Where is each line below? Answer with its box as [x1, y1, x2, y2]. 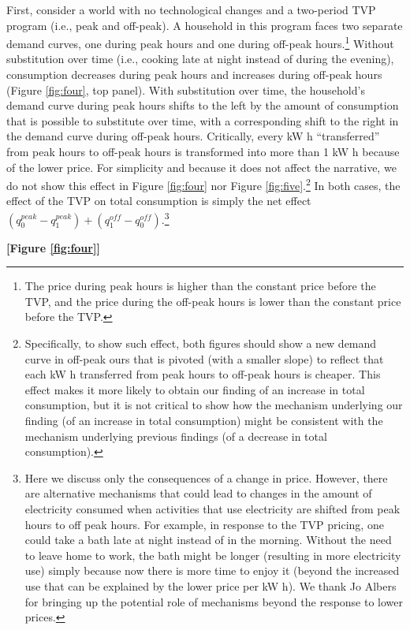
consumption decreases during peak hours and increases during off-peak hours [6, 66, 382, 83]
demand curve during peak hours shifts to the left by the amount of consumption [6, 97, 399, 114]
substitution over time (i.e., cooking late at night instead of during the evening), [6, 50, 394, 67]
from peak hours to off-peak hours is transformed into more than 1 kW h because [6, 144, 400, 159]
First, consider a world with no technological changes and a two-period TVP [6, 2, 376, 17]
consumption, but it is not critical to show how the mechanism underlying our [24, 397, 403, 413]
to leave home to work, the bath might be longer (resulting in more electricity [24, 546, 401, 563]
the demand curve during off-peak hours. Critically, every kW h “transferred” [6, 128, 380, 144]
